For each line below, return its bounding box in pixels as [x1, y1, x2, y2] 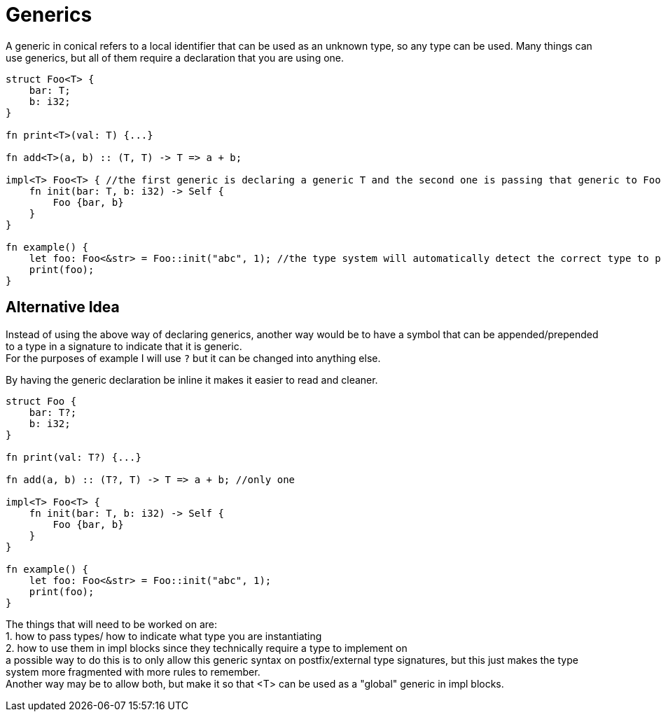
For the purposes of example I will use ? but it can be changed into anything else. [6, 351, 381, 364]
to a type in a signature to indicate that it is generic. [6, 340, 242, 352]
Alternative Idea [6, 298, 120, 316]
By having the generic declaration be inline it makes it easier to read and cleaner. [6, 373, 378, 386]
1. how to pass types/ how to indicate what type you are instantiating [6, 629, 322, 642]
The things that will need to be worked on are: [6, 618, 218, 630]
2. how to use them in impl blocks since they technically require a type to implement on [6, 641, 408, 654]
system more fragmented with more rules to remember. [6, 665, 260, 678]
